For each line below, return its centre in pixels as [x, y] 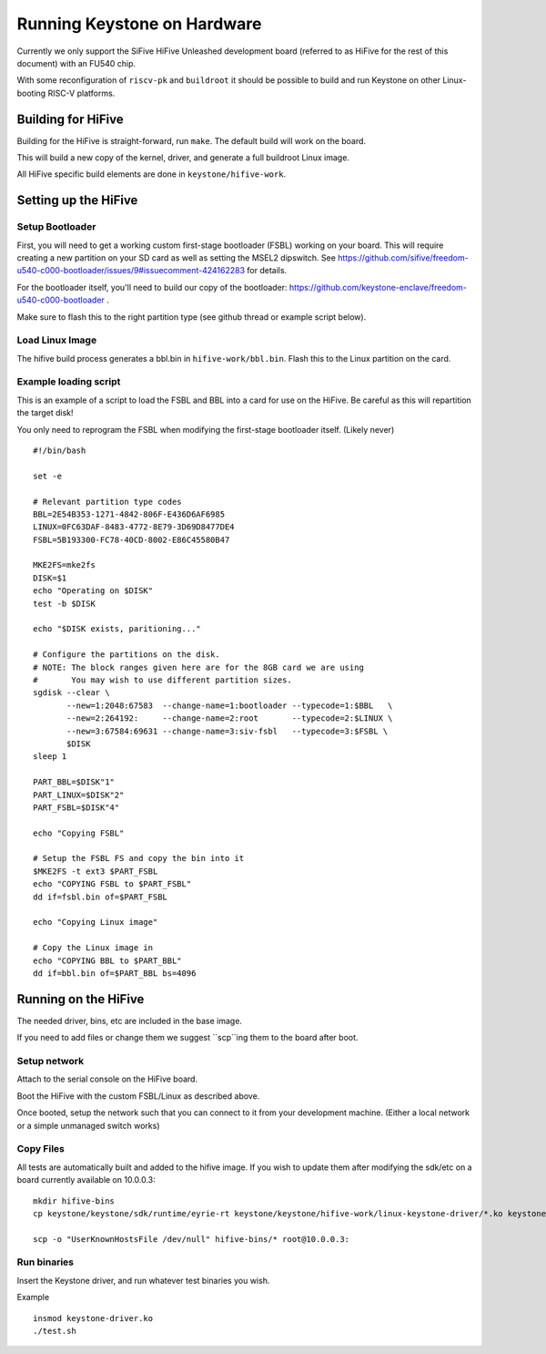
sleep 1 [50, 757]
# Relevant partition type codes [107, 502]
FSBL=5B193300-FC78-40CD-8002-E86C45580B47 [131, 539]
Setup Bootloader [56, 227]
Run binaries [45, 1262]
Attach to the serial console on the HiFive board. [107, 1079]
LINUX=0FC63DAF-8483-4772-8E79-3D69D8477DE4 [134, 527]
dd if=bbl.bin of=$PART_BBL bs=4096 [115, 973]
